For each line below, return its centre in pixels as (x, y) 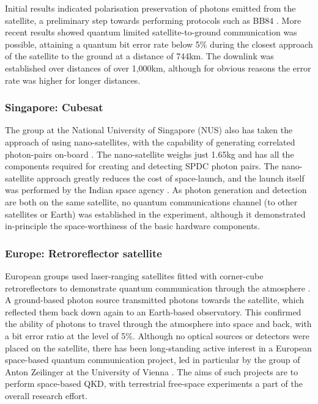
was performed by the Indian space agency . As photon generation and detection (156, 190)
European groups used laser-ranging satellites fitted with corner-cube (134, 275)
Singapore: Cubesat (54, 107)
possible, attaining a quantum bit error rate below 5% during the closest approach (159, 44)
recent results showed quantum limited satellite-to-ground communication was (151, 32)
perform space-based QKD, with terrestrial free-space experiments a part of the (154, 384)
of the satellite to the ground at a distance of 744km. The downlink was (139, 56)
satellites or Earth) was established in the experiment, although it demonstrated (155, 214)
